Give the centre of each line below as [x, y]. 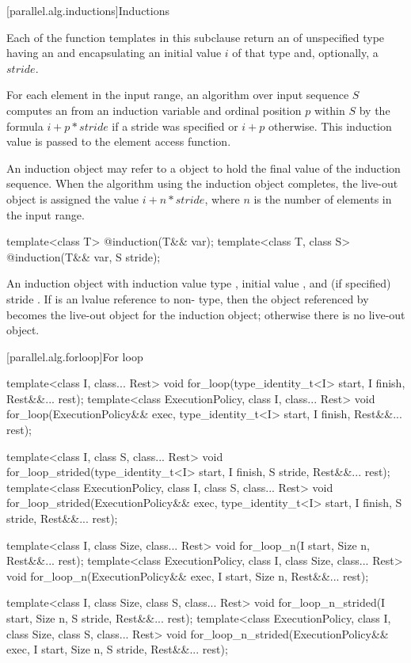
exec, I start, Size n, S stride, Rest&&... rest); [117, 649]
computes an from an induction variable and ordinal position [154, 110]
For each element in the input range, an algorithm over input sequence [178, 95]
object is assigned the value [73, 198]
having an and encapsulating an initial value [114, 53]
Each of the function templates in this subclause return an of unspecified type [196, 37]
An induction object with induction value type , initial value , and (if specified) [199, 283]
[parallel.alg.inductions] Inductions [88, 10]
